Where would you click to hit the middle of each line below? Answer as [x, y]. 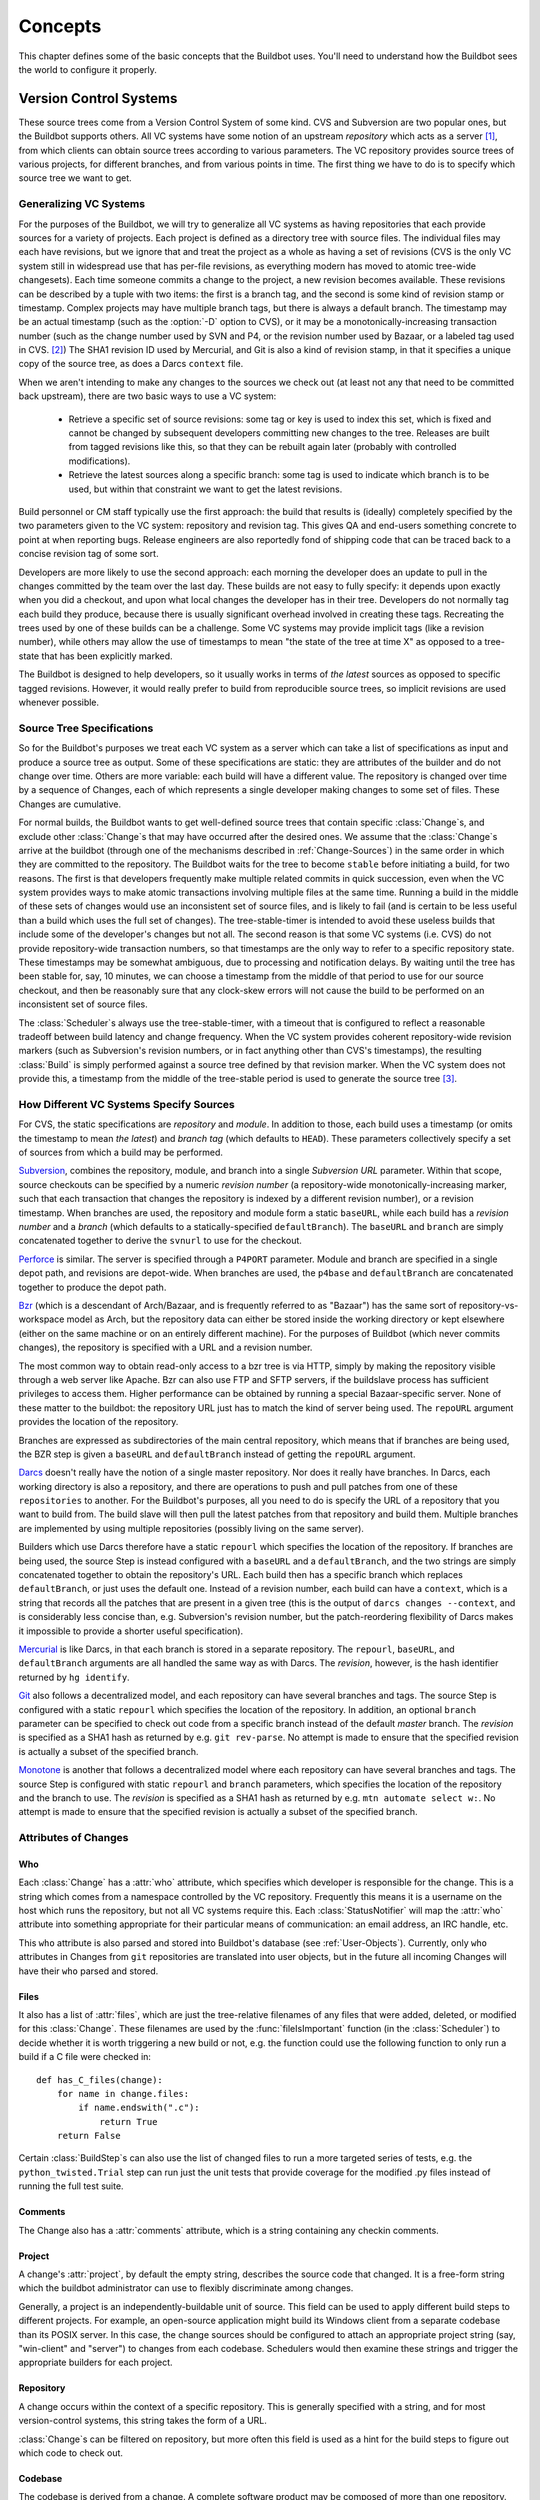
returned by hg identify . [74, 1677]
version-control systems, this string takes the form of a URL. [142, 2421]
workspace [41, 1319]
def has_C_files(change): [100, 2079]
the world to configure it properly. [87, 69]
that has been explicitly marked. [107, 656]
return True [128, 2121]
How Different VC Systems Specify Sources [126, 1104]
